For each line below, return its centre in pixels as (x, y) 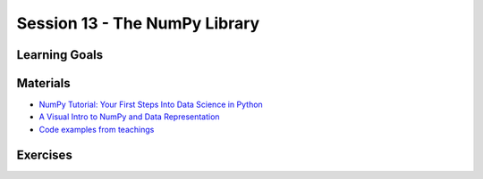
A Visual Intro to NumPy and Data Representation (129, 117)
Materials (43, 83)
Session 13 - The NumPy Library (138, 23)
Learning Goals (60, 55)
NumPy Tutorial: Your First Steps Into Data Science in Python (151, 105)
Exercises (45, 155)
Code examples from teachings (97, 129)
